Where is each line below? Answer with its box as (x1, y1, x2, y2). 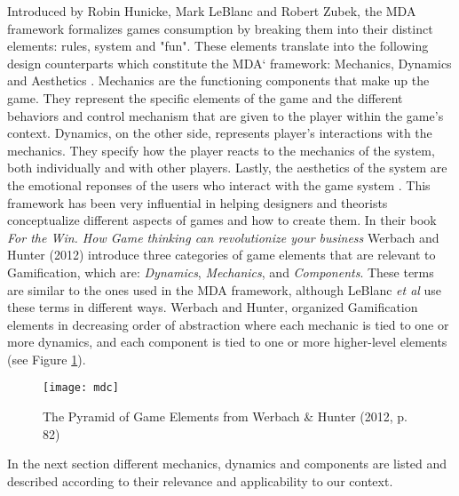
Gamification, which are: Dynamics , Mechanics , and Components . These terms (7, 262, 434, 281)
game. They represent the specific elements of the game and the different (7, 88, 403, 107)
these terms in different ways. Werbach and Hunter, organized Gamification (7, 298, 418, 316)
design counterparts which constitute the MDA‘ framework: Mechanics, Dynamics (7, 53, 452, 72)
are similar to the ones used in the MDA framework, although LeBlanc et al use (7, 280, 442, 299)
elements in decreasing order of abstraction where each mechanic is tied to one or (7, 315, 449, 333)
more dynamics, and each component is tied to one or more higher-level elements (7, 332, 447, 351)
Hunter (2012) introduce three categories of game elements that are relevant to (7, 245, 436, 264)
